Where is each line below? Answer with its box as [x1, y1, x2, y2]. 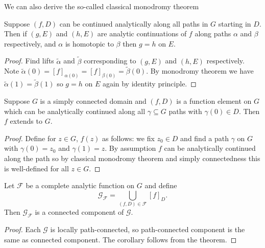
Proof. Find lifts [4, 55, 54, 66]
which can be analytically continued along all [4, 105, 146, 116]
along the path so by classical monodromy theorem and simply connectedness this [4, 153, 260, 164]
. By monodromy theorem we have [146, 65, 254, 76]
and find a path [180, 132, 229, 143]
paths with [168, 105, 202, 116]
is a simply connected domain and [40, 96, 147, 106]
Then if [4, 28, 27, 39]
